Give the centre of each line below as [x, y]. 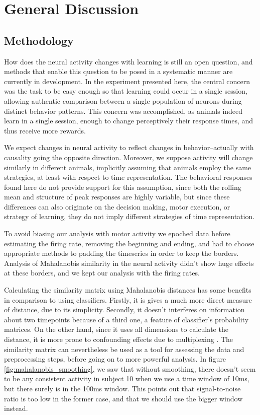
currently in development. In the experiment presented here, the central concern [127, 81]
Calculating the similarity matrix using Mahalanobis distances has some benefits [128, 290]
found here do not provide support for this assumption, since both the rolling [123, 187]
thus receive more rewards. [45, 130]
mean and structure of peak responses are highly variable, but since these [117, 197]
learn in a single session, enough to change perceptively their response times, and [129, 121]
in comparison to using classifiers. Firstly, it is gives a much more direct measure [128, 299]
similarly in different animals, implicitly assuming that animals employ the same [128, 167]
